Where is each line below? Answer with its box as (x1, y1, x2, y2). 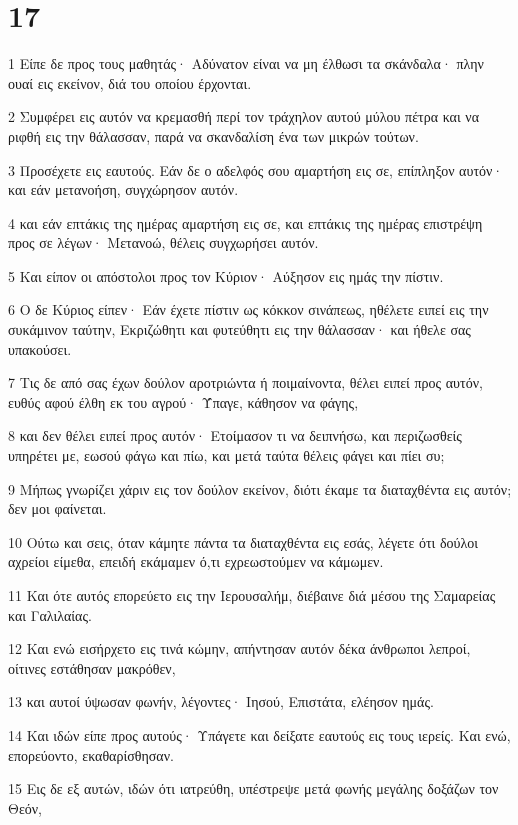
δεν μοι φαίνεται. (8, 498, 107, 519)
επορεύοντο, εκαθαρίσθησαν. (8, 744, 174, 765)
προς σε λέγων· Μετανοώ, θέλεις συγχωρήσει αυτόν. (8, 232, 319, 253)
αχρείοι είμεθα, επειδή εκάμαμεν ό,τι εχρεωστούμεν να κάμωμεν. (8, 551, 384, 572)
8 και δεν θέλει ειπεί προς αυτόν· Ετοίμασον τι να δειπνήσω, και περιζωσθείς (8, 425, 462, 446)
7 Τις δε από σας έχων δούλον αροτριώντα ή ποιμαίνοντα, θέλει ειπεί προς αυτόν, (8, 372, 483, 393)
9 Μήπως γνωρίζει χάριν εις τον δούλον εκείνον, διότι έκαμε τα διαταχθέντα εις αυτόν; (8, 478, 512, 499)
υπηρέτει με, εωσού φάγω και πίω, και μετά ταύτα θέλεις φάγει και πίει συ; (8, 445, 445, 466)
